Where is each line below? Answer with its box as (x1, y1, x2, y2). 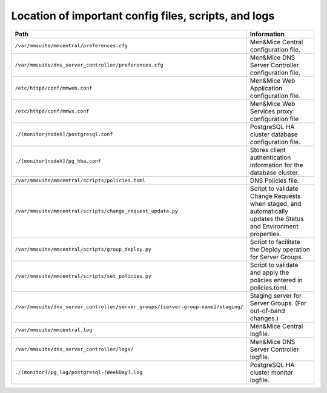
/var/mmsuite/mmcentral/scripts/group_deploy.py (15, 246, 151, 253)
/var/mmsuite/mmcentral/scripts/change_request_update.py (15, 208, 179, 214)
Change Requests (249, 191, 301, 200)
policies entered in (249, 276, 303, 284)
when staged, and (249, 199, 302, 208)
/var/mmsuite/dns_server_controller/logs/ (15, 346, 134, 352)
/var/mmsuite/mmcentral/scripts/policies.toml (15, 177, 146, 184)
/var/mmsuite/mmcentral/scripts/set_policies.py (15, 273, 151, 280)
